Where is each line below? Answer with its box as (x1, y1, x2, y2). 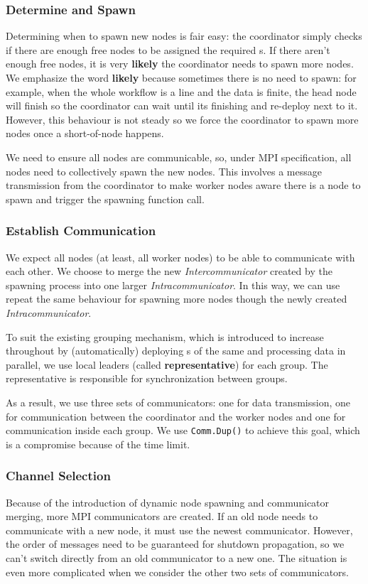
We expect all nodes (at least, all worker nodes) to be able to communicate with (6, 249, 355, 264)
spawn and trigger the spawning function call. (6, 191, 205, 206)
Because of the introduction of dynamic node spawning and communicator (6, 494, 330, 509)
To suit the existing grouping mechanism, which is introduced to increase (6, 329, 324, 344)
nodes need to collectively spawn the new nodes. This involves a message (6, 163, 322, 178)
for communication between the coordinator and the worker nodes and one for (6, 409, 346, 423)
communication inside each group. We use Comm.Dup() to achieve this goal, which (6, 423, 360, 438)
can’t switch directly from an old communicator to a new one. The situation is (6, 550, 347, 565)
